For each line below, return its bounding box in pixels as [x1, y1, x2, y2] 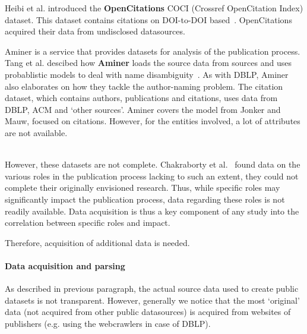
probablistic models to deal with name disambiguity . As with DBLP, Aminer [5, 68, 289, 80]
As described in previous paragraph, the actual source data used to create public [5, 282, 299, 295]
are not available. [5, 126, 68, 138]
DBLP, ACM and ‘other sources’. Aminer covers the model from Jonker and [5, 103, 281, 115]
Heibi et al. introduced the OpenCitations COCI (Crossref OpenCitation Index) [5, 2, 303, 14]
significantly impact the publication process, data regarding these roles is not [5, 193, 285, 205]
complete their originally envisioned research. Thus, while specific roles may [5, 181, 280, 194]
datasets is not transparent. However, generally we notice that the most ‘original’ [5, 294, 300, 306]
